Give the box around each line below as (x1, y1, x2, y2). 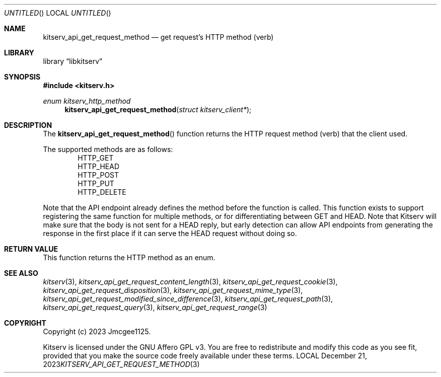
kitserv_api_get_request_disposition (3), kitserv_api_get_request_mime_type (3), (43, 286, 303, 294)
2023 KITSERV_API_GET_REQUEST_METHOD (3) (43, 360, 200, 368)
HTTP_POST (78, 171, 119, 179)
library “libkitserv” (43, 57, 103, 65)
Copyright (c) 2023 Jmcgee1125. (43, 327, 151, 336)
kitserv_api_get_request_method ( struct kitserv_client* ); (64, 105, 252, 114)
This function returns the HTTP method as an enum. (43, 253, 215, 262)
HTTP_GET (78, 154, 114, 162)
